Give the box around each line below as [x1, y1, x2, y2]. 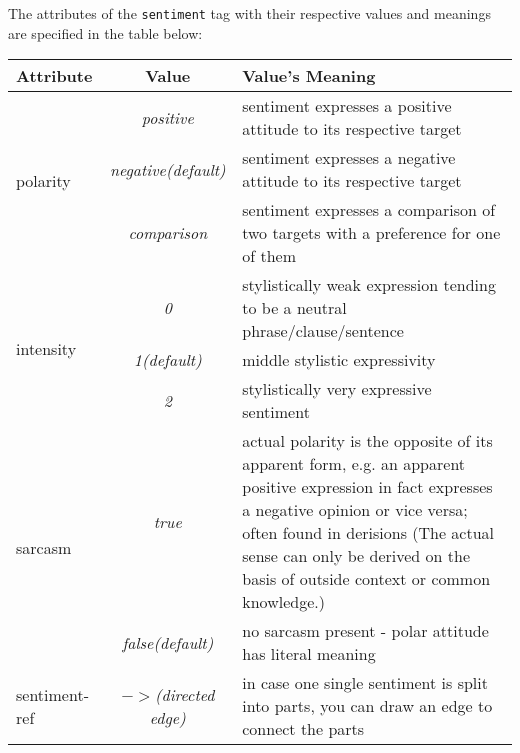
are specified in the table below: [8, 22, 203, 43]
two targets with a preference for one [242, 221, 501, 245]
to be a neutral [242, 296, 347, 320]
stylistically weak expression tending [242, 273, 496, 297]
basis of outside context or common [242, 567, 491, 591]
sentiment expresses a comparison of [242, 198, 496, 222]
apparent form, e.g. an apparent [242, 452, 466, 476]
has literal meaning [242, 642, 376, 666]
